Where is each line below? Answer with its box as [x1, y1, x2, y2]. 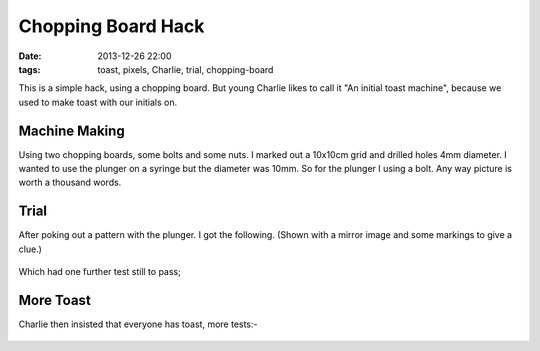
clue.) [18, 243, 42, 255]
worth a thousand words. [18, 176, 122, 189]
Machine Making [18, 122, 125, 139]
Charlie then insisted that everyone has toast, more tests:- [18, 318, 258, 330]
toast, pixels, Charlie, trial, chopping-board [97, 63, 274, 75]
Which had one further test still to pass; [18, 266, 182, 278]
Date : [18, 50, 42, 62]
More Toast [18, 291, 92, 309]
